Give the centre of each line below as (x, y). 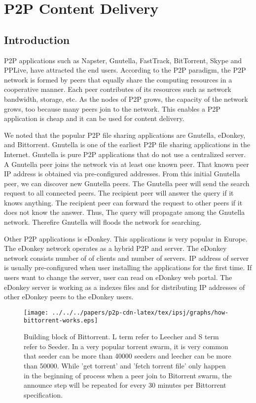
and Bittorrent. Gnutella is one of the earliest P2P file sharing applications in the (127, 144)
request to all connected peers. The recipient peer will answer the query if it (119, 193)
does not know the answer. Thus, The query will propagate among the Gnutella (125, 212)
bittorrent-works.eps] (61, 321)
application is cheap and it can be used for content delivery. (94, 118)
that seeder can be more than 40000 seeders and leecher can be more (128, 356)
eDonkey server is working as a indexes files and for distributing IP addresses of (125, 287)
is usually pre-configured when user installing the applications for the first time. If (128, 267)
